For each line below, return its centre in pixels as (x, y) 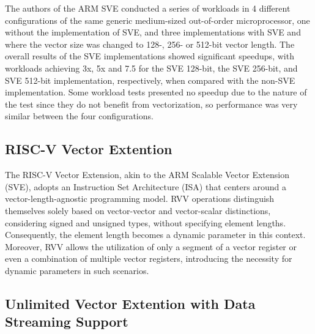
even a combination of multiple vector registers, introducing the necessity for (149, 258)
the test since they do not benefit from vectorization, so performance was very (151, 104)
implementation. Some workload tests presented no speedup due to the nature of (156, 92)
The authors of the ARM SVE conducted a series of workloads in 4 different (148, 8)
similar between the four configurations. (79, 116)
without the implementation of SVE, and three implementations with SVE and (153, 32)
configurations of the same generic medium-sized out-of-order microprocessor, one (157, 20)
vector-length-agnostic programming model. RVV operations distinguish (140, 199)
